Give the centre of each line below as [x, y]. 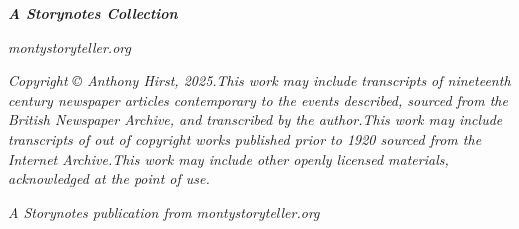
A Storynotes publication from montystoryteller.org [164, 211]
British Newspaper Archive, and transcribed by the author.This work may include [255, 119]
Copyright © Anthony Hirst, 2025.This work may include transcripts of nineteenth [259, 80]
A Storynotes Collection [93, 13]
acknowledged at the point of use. [109, 178]
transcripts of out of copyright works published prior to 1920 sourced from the [245, 138]
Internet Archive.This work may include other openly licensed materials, [228, 158]
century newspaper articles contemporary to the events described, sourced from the [258, 99]
